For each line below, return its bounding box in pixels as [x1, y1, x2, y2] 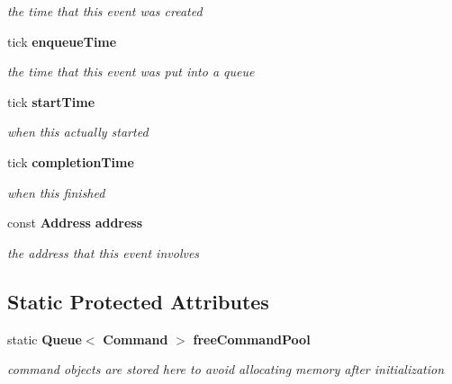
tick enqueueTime [7, 31, 117, 50]
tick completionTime [7, 152, 134, 171]
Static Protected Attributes [7, 287, 269, 315]
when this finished [7, 183, 105, 201]
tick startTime [7, 92, 95, 111]
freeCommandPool [193, 329, 311, 348]
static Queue [7, 329, 82, 348]
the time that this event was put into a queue [7, 62, 255, 81]
